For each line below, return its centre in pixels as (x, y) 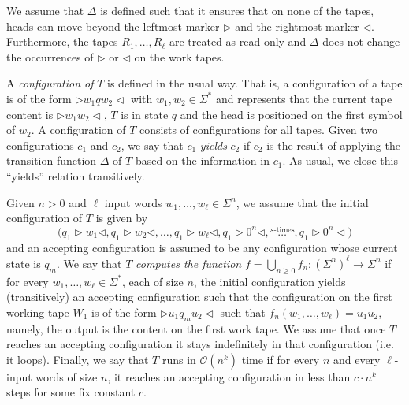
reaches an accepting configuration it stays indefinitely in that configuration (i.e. (200, 344)
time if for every (281, 359)
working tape (38, 312)
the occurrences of (50, 56)
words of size (67, 376)
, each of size (152, 281)
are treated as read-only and (238, 41)
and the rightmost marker (297, 26)
